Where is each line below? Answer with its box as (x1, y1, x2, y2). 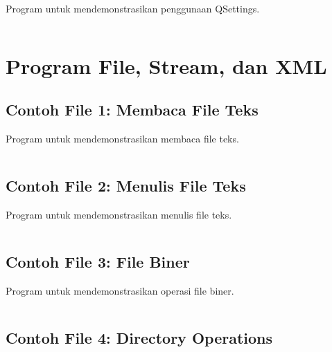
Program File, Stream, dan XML (6, 51, 327, 80)
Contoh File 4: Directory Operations (6, 326, 273, 348)
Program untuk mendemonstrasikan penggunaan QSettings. (6, 1, 260, 15)
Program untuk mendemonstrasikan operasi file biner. (6, 283, 234, 297)
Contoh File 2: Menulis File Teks (6, 175, 246, 196)
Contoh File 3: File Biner (6, 250, 190, 272)
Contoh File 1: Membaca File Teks (6, 99, 259, 120)
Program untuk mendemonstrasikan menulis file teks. (6, 207, 232, 221)
